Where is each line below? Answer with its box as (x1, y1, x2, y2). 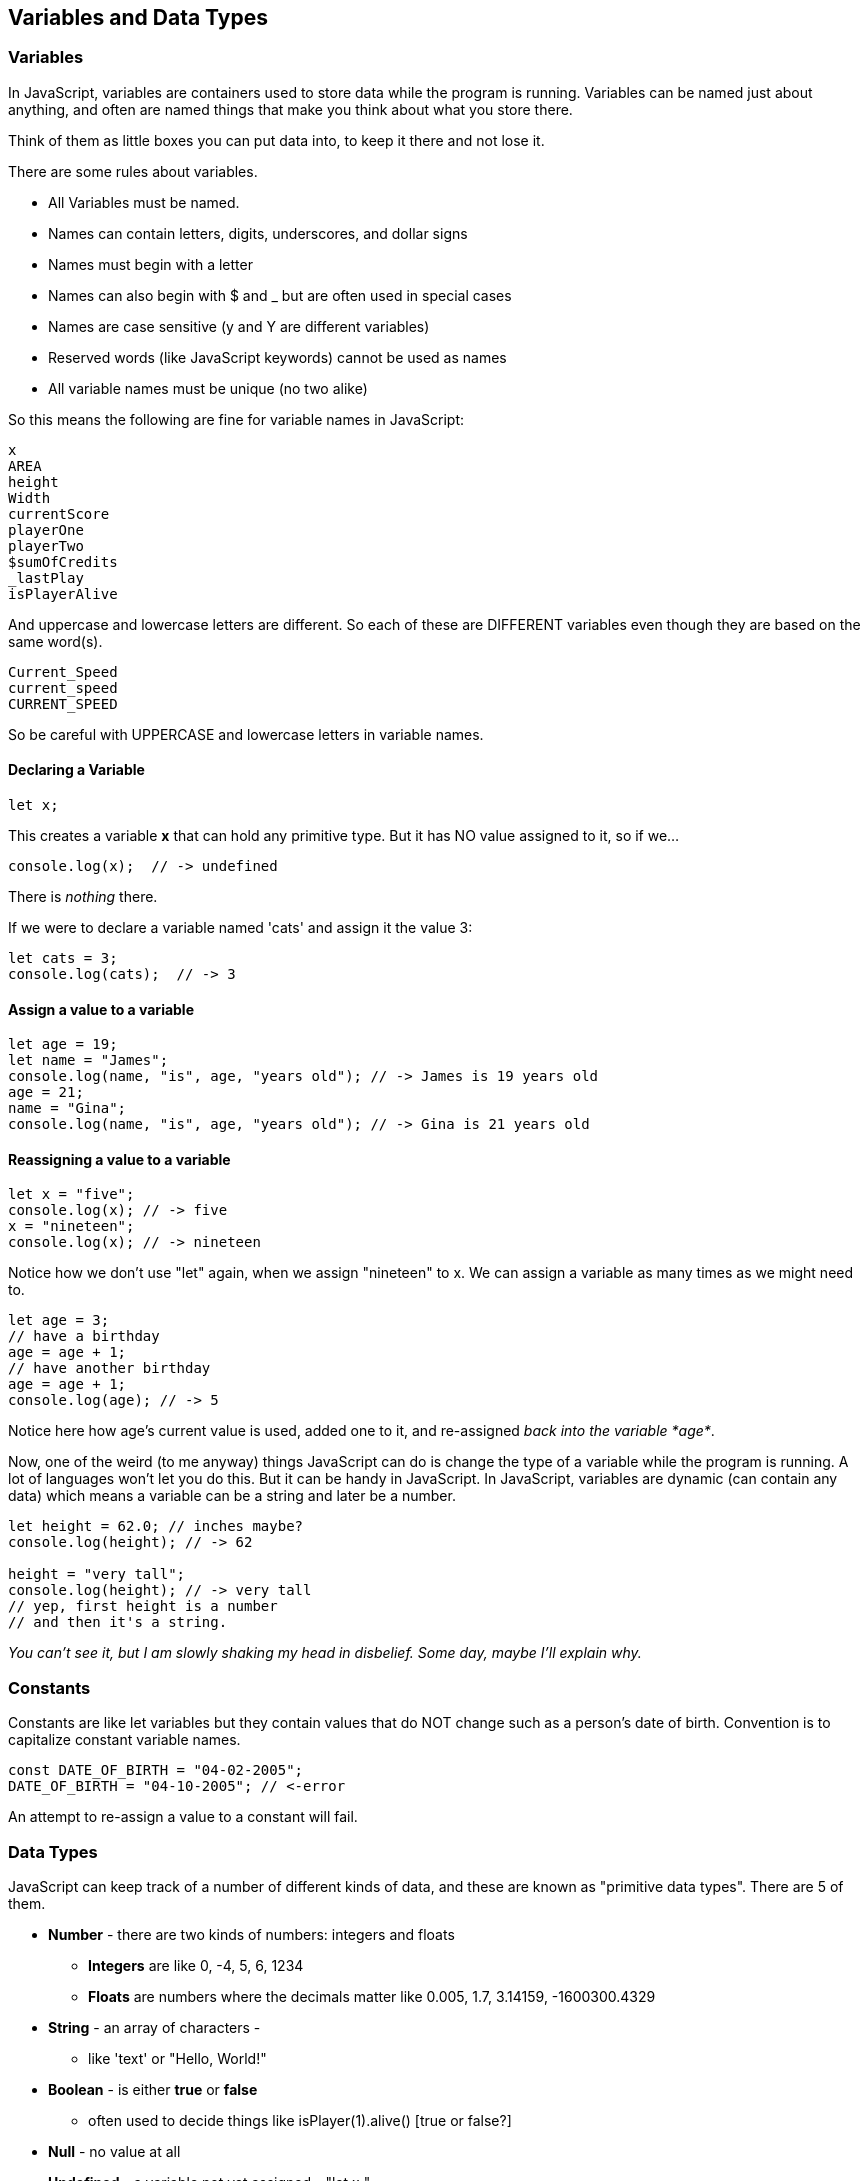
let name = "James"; (8, 1052, 169, 1069)
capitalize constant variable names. (8, 1731, 241, 1749)
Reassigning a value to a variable (8, 1150, 231, 1168)
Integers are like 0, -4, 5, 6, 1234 (88, 1956, 304, 1974)
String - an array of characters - (48, 2018, 261, 2036)
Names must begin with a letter (48, 255, 253, 273)
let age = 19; (8, 1036, 118, 1053)
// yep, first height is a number (8, 1598, 278, 1615)
